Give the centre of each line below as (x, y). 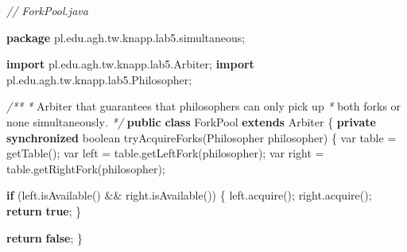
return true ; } (44, 210)
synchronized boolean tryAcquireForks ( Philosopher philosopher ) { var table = (202, 137)
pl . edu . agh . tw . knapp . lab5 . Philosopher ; (99, 79)
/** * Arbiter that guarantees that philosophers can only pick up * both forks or (204, 106)
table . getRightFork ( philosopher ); (86, 168)
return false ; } (45, 237)
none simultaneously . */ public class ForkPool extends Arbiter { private (191, 121)
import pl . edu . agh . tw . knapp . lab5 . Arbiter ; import (130, 64)
